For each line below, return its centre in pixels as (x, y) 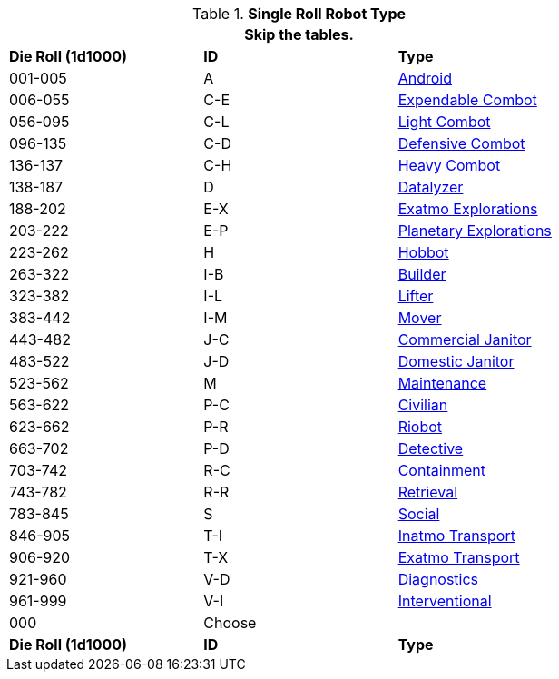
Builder (422, 274)
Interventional (445, 601)
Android (425, 78)
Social (419, 514)
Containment (442, 470)
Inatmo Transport (456, 536)
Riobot (420, 427)
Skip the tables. (299, 34)
